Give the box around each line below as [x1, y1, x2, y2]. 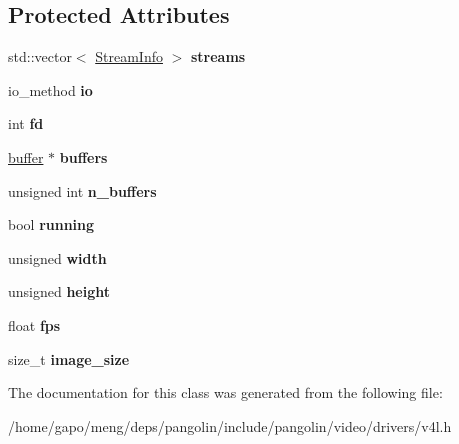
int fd [8, 113, 44, 134]
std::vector [8, 46, 72, 67]
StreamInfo [95, 46, 163, 67]
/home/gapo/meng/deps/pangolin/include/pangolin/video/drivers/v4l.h [8, 415, 452, 436]
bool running [8, 214, 95, 235]
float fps [8, 314, 61, 335]
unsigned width [8, 247, 107, 268]
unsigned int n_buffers [8, 180, 157, 201]
